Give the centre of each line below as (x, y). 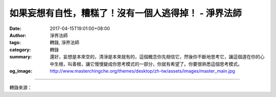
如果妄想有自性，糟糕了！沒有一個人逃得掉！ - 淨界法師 (126, 13)
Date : (15, 28)
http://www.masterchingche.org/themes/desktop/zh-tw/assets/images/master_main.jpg (142, 71)
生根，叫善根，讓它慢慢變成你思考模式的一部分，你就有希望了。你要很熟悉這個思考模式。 (148, 64)
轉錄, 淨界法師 (64, 43)
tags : (15, 43)
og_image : (21, 71)
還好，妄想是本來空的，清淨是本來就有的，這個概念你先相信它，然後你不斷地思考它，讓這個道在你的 (155, 57)
